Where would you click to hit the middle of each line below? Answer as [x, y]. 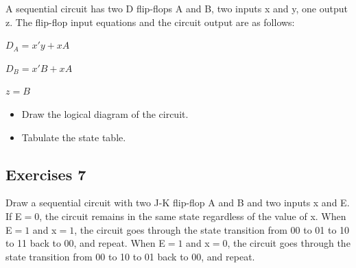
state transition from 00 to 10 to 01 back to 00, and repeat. [130, 256]
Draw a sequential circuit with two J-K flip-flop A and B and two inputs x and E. [178, 203]
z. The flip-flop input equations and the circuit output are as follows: [150, 22]
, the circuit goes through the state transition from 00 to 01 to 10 [212, 229]
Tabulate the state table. [74, 137]
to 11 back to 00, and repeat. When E [85, 243]
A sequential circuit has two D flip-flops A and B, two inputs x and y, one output [177, 8]
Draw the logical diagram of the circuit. [105, 113]
